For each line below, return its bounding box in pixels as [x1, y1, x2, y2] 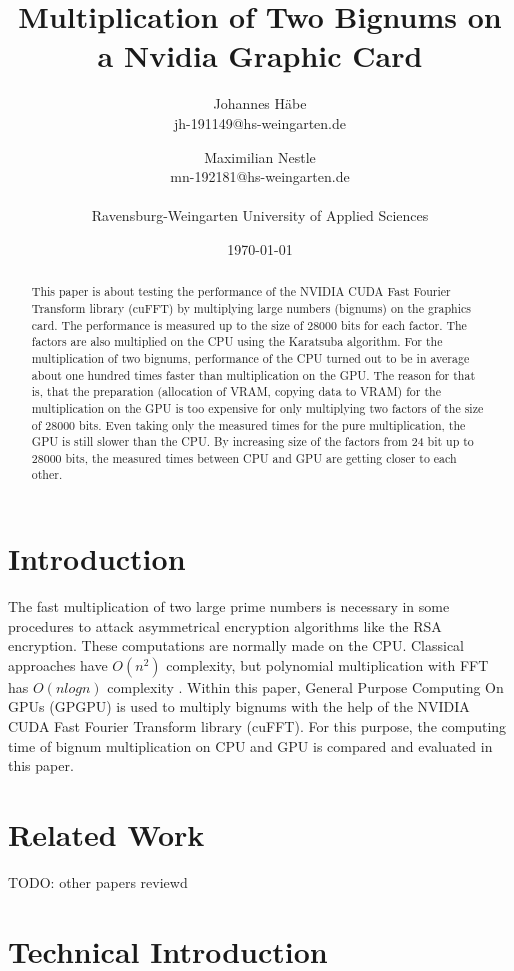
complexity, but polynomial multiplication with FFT [166, 654, 489, 675]
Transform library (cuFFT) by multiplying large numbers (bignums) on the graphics [31, 299, 471, 316]
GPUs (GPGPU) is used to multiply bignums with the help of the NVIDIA [8, 696, 470, 717]
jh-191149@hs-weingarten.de [173, 112, 347, 133]
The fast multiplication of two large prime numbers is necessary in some [8, 596, 450, 617]
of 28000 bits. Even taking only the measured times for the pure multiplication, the [31, 416, 466, 433]
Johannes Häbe [213, 93, 307, 114]
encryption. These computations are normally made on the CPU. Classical [8, 635, 464, 656]
